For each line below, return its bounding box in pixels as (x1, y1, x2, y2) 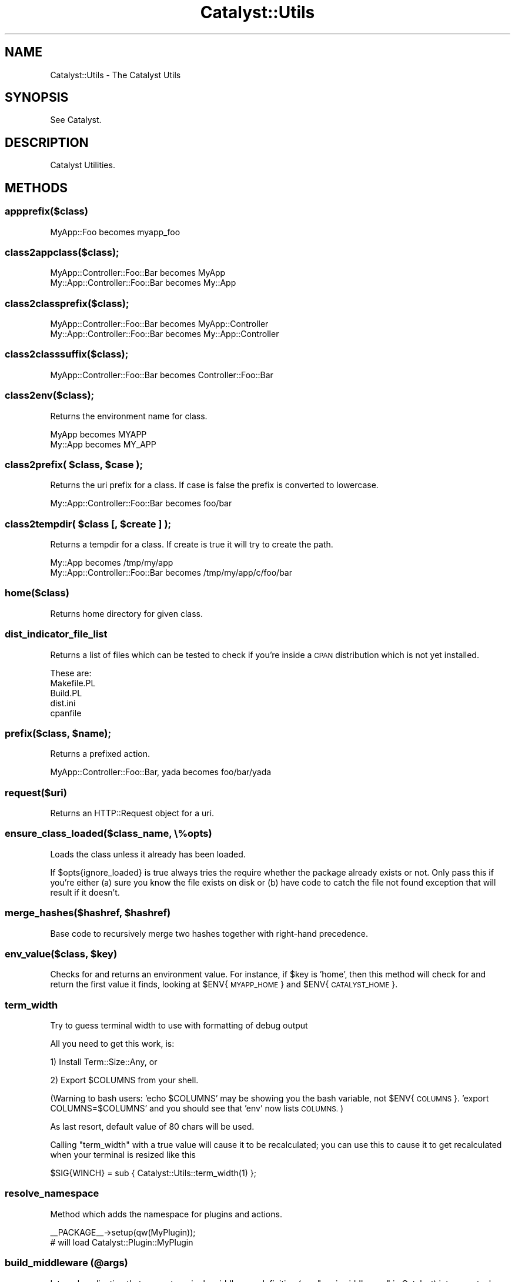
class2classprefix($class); (5, 297, 129, 309)
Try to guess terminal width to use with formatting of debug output (50, 1020, 308, 1030)
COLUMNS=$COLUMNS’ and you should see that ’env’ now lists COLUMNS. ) (50, 1103, 344, 1113)
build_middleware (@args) (5, 1257, 128, 1269)
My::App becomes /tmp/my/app (50, 557, 173, 567)
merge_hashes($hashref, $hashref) (5, 907, 171, 919)
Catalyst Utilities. (50, 160, 115, 171)
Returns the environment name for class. (50, 410, 208, 421)
